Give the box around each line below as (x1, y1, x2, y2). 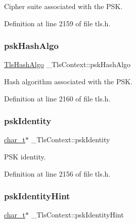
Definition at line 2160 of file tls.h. (4, 93, 111, 103)
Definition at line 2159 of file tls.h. (4, 18, 111, 28)
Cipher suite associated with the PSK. (4, 1, 123, 11)
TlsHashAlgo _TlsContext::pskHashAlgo (4, 59, 131, 70)
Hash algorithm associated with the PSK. (4, 76, 133, 86)
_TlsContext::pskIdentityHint (31, 209, 124, 220)
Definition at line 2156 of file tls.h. (4, 168, 111, 179)
